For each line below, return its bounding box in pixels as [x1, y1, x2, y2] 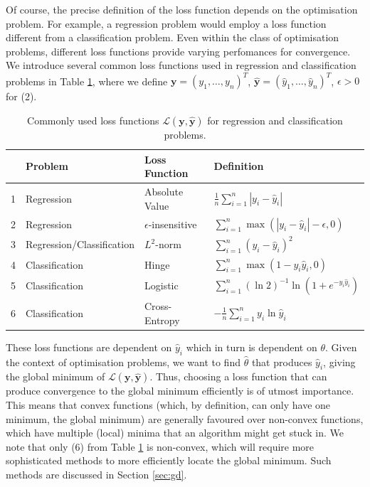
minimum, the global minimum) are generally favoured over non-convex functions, [6, 411, 364, 426]
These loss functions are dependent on [6, 339, 172, 354]
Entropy [144, 312, 180, 327]
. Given [325, 339, 357, 354]
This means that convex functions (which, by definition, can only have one [6, 397, 331, 412]
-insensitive [148, 216, 197, 231]
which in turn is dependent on [186, 339, 317, 354]
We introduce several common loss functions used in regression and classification [6, 58, 356, 73]
